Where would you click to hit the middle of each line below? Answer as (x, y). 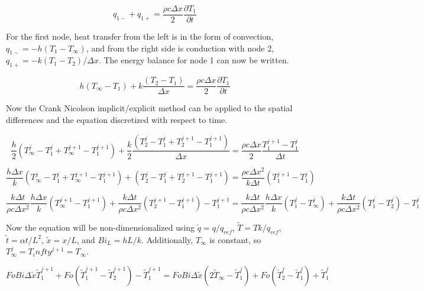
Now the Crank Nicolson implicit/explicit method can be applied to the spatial (149, 108)
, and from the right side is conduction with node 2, (180, 48)
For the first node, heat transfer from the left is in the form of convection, (140, 36)
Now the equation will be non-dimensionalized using (101, 227)
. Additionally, (167, 239)
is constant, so (235, 239)
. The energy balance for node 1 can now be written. (194, 60)
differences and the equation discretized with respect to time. (117, 119)
